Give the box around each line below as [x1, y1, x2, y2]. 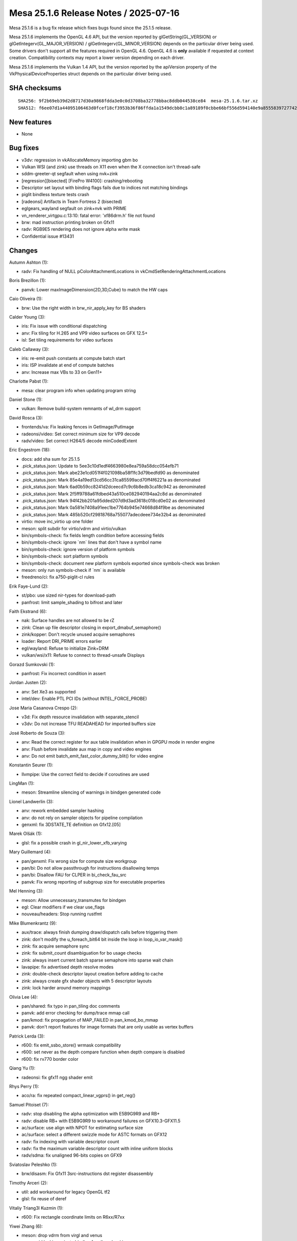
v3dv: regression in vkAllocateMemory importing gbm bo [21, 157, 138, 163]
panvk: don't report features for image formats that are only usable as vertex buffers [21, 1024, 194, 1030]
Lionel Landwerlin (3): [9, 798, 54, 804]
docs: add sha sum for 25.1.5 [21, 456, 80, 462]
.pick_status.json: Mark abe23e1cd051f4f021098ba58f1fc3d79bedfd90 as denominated [21, 470, 200, 476]
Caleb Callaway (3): [9, 346, 49, 352]
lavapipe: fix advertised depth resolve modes [21, 964, 114, 970]
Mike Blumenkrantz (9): [9, 920, 57, 926]
